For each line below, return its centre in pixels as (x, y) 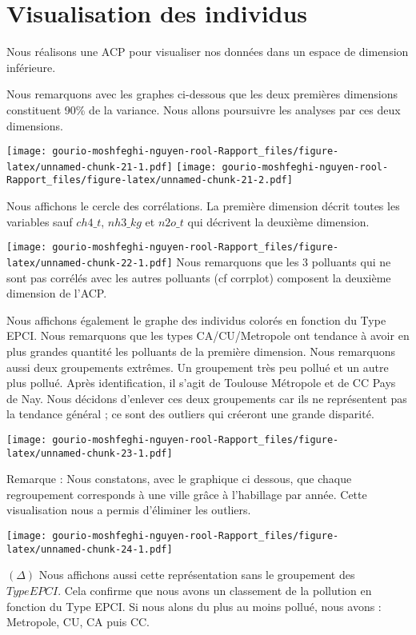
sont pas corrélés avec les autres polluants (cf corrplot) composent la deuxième (199, 277)
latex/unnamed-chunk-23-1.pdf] (90, 453)
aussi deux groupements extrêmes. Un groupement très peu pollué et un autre (198, 367)
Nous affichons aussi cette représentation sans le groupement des (197, 575)
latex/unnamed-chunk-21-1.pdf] (90, 167)
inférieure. (31, 67)
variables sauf (40, 221)
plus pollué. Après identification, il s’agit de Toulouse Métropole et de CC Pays (201, 383)
